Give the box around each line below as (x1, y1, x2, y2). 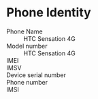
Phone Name (6, 27, 43, 36)
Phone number (6, 78, 48, 86)
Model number (6, 42, 48, 50)
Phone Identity (6, 5, 91, 20)
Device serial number (6, 70, 66, 79)
